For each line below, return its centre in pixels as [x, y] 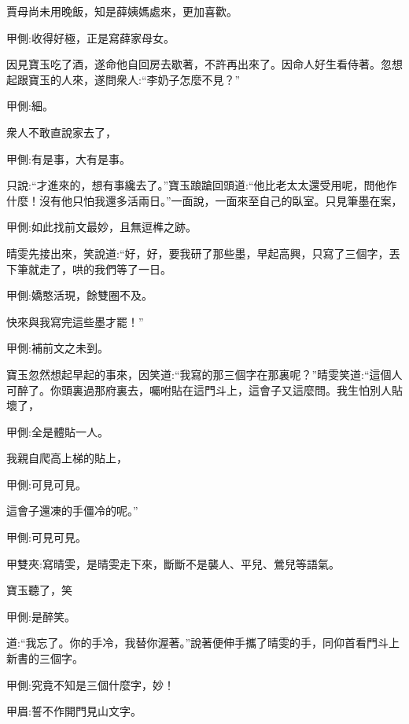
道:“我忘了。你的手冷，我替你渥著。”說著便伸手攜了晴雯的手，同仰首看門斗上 [203, 643]
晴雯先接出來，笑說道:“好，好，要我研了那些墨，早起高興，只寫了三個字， [198, 253]
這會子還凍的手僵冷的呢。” [72, 511]
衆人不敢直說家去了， [61, 132]
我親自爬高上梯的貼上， [67, 458]
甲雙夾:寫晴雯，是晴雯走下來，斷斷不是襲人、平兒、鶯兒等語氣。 [173, 563]
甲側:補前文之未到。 [57, 348]
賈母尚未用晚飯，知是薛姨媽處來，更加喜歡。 [122, 11]
